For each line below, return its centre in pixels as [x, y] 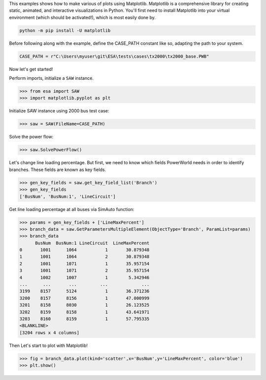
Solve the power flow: [31, 137]
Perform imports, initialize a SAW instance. [51, 78]
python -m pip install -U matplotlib [65, 30]
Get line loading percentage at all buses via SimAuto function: [72, 209]
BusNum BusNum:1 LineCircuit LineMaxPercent [92, 243]
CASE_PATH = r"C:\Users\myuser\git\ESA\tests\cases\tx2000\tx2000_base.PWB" [114, 56]
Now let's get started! [31, 69]
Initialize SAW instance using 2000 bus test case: [59, 111]
